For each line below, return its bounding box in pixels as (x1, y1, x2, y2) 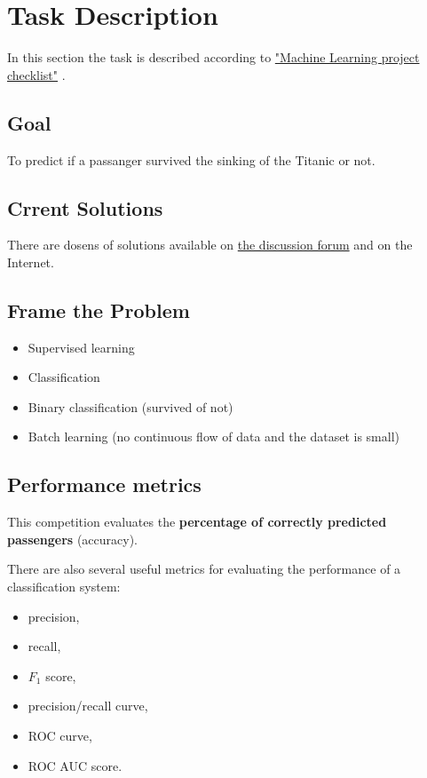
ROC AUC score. (28, 756, 123, 774)
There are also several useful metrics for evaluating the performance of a (7, 560, 401, 578)
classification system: (7, 577, 121, 596)
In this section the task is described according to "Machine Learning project (7, 48, 420, 67)
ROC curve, (28, 726, 92, 745)
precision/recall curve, (28, 696, 148, 715)
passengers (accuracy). (7, 529, 138, 548)
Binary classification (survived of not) (28, 397, 233, 416)
